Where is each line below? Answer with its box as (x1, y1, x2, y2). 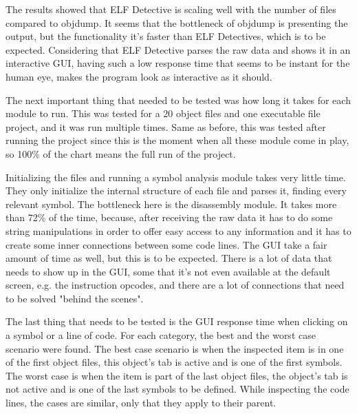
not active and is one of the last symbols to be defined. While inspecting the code (6, 382, 349, 396)
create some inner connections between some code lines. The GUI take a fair (6, 237, 327, 251)
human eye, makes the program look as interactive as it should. (6, 69, 272, 83)
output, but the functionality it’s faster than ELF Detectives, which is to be (6, 29, 326, 43)
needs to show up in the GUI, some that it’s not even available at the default (6, 264, 331, 278)
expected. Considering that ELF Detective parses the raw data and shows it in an (6, 42, 351, 56)
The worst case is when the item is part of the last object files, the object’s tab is (6, 368, 348, 382)
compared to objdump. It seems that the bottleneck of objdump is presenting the (6, 15, 348, 30)
